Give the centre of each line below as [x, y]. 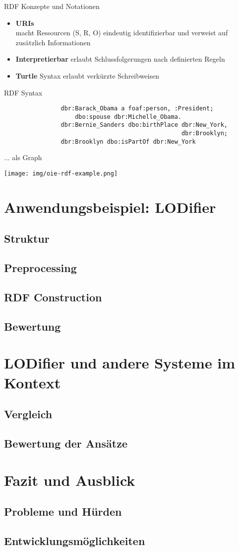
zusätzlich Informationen [53, 42]
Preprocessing [40, 268]
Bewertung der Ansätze [66, 443]
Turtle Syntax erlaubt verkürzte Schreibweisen [87, 75]
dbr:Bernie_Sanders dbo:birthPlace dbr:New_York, [144, 125]
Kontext [32, 382]
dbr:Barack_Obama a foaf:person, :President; [137, 109]
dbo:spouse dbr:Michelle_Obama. [128, 117]
